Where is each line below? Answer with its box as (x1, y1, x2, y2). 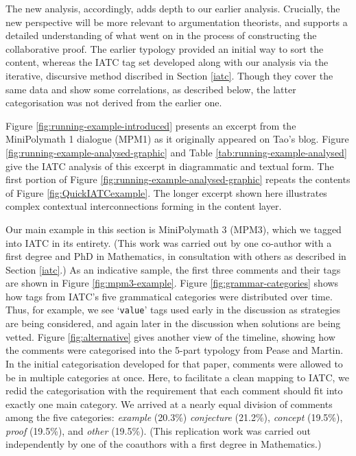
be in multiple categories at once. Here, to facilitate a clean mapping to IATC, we (5, 370, 349, 384)
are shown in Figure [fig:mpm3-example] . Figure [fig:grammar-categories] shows (5, 276, 339, 290)
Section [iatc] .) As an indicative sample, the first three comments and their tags (5, 262, 341, 276)
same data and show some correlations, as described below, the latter (5, 82, 296, 96)
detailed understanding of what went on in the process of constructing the (5, 28, 317, 43)
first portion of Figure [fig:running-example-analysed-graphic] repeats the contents (5, 172, 351, 187)
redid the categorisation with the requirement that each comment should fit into (5, 383, 343, 398)
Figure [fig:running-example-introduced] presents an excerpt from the (5, 118, 296, 132)
